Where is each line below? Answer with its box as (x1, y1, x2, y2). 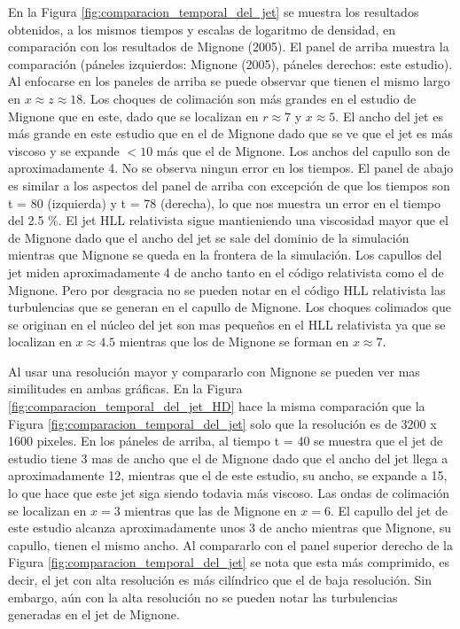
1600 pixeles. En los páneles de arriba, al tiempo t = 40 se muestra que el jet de (8, 431, 443, 450)
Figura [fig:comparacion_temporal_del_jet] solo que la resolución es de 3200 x (8, 414, 437, 432)
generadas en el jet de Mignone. (8, 605, 180, 624)
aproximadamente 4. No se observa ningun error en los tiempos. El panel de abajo (8, 159, 454, 177)
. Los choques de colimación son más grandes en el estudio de (82, 89, 417, 107)
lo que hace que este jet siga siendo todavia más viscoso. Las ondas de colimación (8, 484, 450, 502)
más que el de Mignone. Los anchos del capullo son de (156, 141, 450, 159)
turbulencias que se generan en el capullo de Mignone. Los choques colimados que (8, 298, 451, 316)
